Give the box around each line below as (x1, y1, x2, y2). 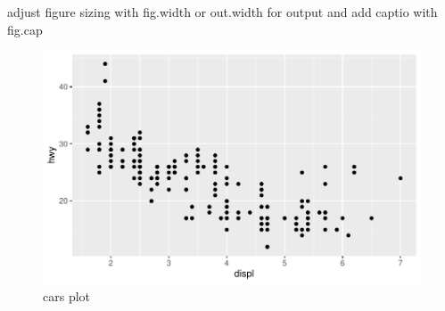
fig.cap (7, 20, 43, 38)
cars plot (43, 287, 91, 306)
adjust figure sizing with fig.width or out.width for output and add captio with (7, 3, 438, 20)
